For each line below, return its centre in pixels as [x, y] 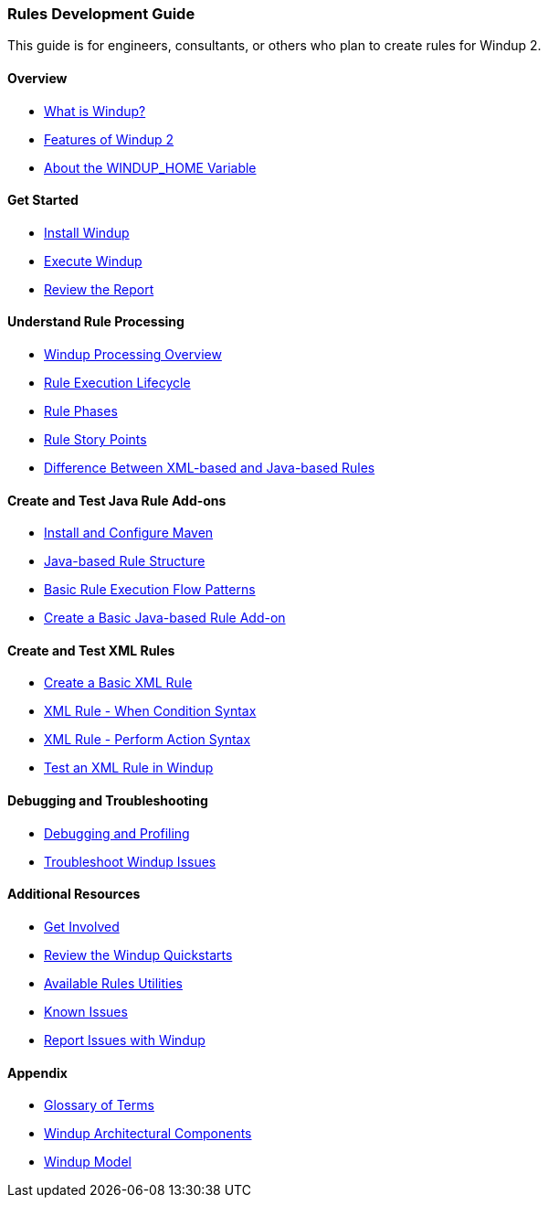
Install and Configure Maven [129, 533]
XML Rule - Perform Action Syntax [148, 740]
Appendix [37, 1072]
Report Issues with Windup [125, 1040]
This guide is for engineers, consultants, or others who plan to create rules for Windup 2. [274, 46]
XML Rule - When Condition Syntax [150, 711]
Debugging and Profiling [117, 833]
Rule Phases [81, 411]
